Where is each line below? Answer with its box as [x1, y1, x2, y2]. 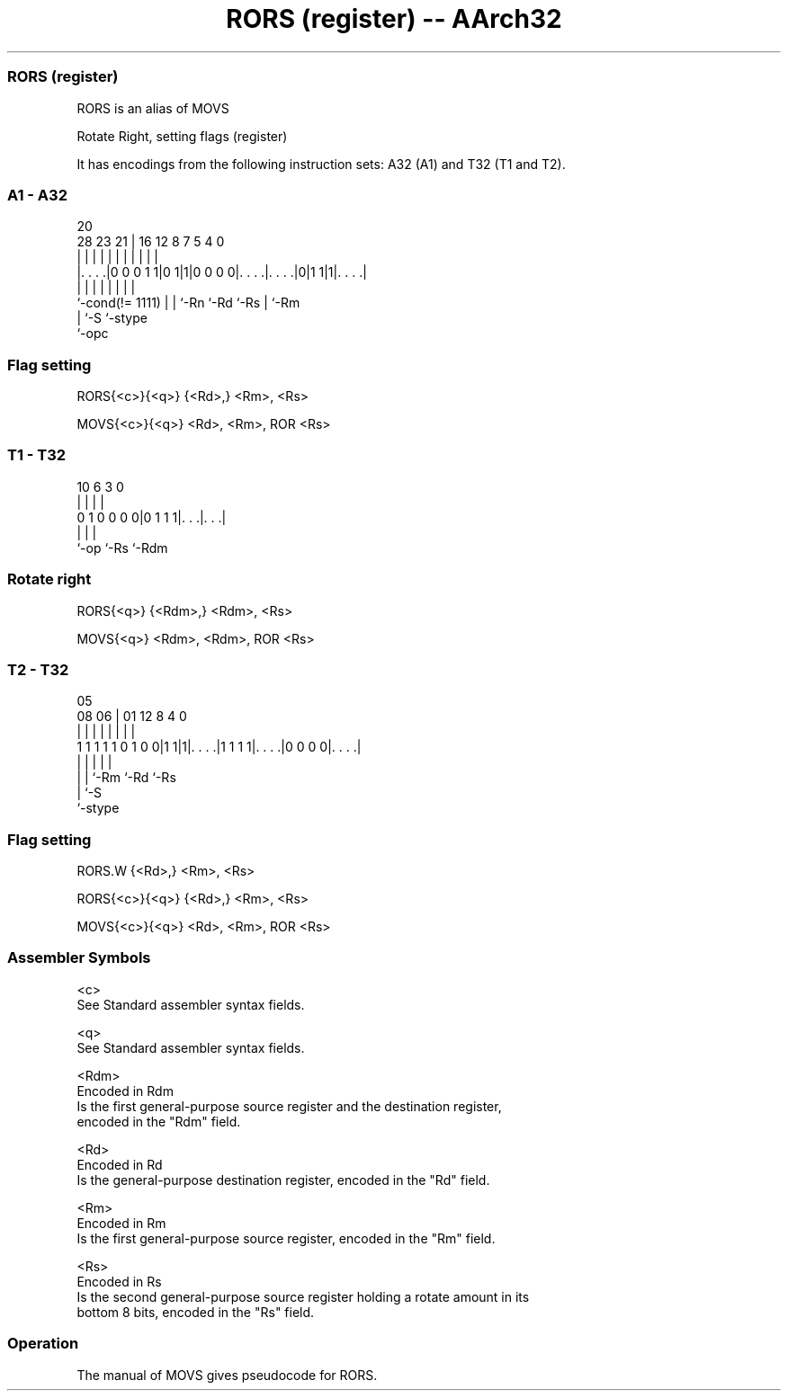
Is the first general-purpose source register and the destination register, [76, 1098, 502, 1114]
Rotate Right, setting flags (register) [76, 128, 288, 144]
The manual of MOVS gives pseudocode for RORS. [76, 1367, 378, 1383]
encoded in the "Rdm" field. [76, 1113, 241, 1129]
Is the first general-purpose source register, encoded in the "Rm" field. [76, 1230, 496, 1246]
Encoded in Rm [76, 1215, 166, 1231]
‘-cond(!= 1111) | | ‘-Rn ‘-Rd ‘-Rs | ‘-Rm [76, 295, 300, 311]
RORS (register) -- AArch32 [226, 4, 562, 34]
